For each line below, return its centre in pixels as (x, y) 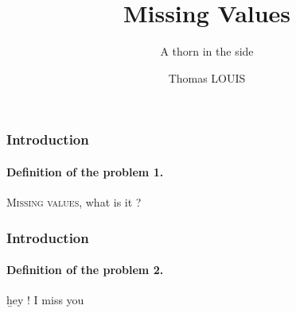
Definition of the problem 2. (85, 270)
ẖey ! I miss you (45, 300)
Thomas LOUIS (207, 77)
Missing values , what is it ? (74, 202)
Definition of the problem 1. (85, 171)
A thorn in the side (207, 51)
